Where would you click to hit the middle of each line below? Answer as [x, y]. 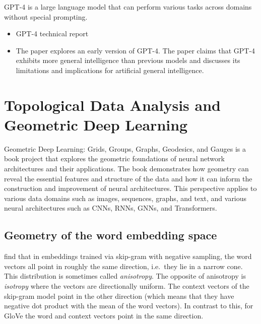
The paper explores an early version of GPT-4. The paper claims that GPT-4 [136, 50]
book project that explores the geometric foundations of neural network [114, 158]
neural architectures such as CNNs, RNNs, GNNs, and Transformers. [111, 208]
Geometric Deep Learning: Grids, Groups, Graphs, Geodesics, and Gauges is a [125, 148]
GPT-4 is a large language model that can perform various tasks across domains [128, 7]
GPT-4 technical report [52, 34]
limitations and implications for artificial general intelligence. [110, 70]
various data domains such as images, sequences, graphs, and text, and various [125, 198]
